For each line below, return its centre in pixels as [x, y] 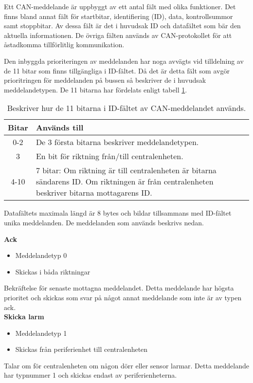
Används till [60, 128]
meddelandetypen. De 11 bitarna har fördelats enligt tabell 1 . [96, 89]
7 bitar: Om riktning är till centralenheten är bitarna [126, 170]
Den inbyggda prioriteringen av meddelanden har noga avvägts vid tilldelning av [124, 61]
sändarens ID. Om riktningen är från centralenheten [125, 182]
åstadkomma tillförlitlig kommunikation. [64, 45]
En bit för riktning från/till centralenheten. [109, 156]
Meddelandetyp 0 [41, 255]
